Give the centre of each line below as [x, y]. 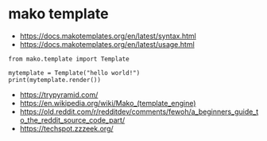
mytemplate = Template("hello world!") [74, 72]
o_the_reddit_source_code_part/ [72, 119]
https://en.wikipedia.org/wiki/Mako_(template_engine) [108, 103]
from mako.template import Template [69, 59]
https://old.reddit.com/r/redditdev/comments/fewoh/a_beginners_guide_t [139, 112]
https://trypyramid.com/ [59, 94]
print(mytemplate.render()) [55, 80]
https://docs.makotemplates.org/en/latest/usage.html [107, 44]
